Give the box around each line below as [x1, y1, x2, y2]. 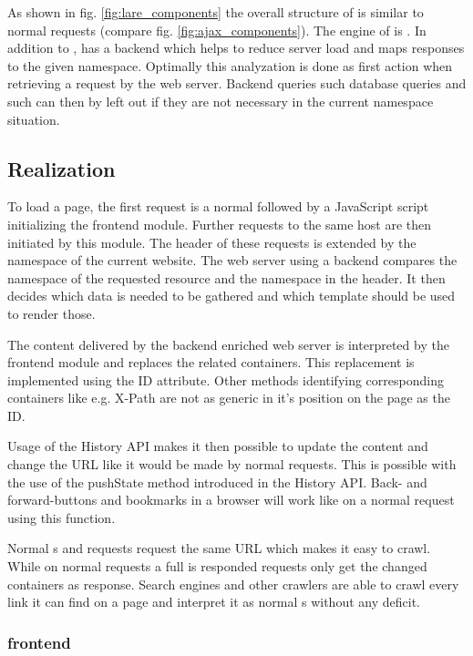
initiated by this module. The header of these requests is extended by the [7, 232, 416, 251]
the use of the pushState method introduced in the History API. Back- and [7, 472, 427, 491]
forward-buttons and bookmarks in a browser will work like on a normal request [7, 490, 455, 509]
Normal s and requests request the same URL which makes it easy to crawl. [7, 538, 431, 558]
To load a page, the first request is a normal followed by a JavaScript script [7, 197, 429, 216]
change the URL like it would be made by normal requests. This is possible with [7, 455, 457, 474]
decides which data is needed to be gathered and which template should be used [7, 286, 456, 305]
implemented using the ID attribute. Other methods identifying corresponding [7, 370, 444, 389]
